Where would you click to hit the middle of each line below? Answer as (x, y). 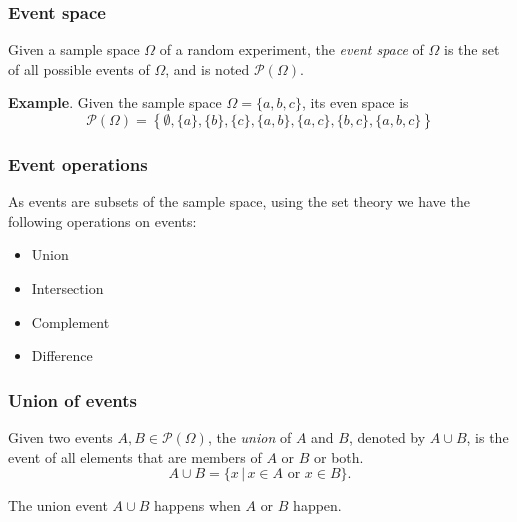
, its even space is (355, 102)
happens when (197, 505)
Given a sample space (74, 49)
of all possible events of (79, 68)
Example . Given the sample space (115, 102)
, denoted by (387, 437)
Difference (62, 355)
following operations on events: (102, 220)
